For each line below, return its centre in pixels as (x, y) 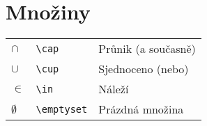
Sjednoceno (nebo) (144, 69)
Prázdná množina (141, 109)
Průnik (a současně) (147, 49)
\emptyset (62, 109)
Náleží (114, 89)
